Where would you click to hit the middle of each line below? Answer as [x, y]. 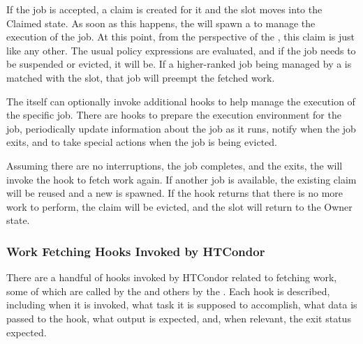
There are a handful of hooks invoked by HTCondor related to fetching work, [172, 277]
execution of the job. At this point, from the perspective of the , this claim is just [181, 37]
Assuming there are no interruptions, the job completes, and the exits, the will [175, 165]
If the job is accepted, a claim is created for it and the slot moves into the [164, 9]
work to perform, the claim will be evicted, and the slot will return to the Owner [179, 206]
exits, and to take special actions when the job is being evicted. [142, 142]
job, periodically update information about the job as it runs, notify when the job [181, 128]
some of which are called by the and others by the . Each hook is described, [168, 291]
